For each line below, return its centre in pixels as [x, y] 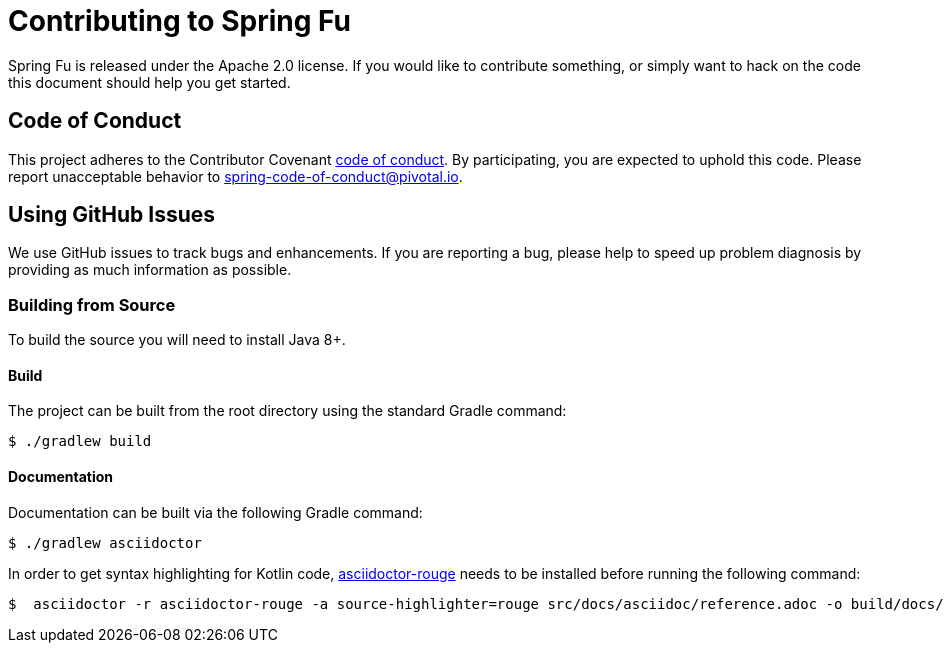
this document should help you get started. [149, 82]
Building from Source [92, 304]
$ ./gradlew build [80, 441]
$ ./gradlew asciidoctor [105, 542]
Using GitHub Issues [112, 215]
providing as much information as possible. [150, 270]
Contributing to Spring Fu [179, 21]
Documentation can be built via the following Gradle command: [215, 512]
